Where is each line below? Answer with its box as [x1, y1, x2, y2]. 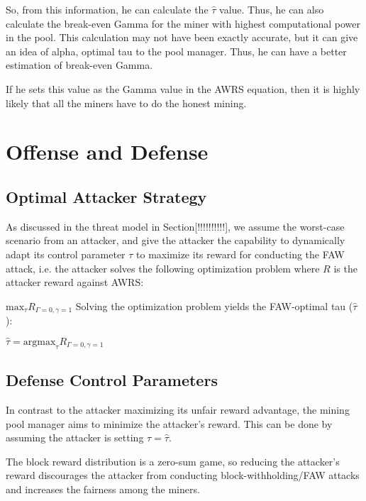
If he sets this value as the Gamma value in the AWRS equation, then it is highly [6, 81, 360, 96]
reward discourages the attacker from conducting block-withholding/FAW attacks [6, 468, 360, 483]
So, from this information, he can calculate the [6, 2, 209, 16]
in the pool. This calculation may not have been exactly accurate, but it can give [6, 30, 358, 45]
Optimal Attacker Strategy [6, 185, 207, 207]
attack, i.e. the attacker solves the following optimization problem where [6, 260, 320, 275]
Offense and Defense [6, 137, 209, 166]
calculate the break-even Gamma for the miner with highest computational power [6, 16, 361, 31]
